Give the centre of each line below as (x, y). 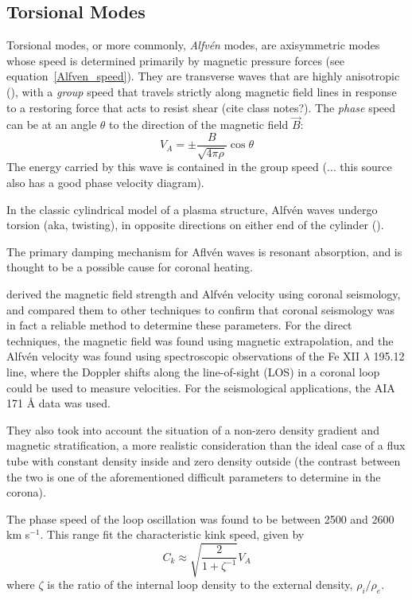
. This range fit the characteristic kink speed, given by (172, 534)
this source (366, 167)
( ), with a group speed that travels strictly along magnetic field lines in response (202, 91)
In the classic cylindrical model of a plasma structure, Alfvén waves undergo (192, 209)
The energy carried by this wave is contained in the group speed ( (167, 167)
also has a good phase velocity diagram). (105, 183)
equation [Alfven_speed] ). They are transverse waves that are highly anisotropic (203, 76)
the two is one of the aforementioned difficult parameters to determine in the (194, 476)
